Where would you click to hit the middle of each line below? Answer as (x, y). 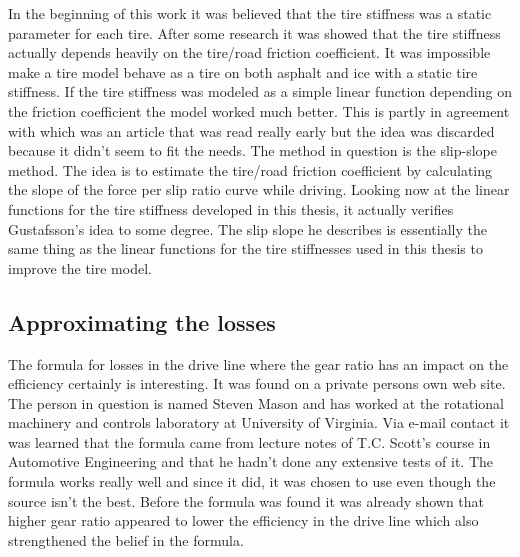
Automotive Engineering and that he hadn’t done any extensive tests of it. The (251, 461)
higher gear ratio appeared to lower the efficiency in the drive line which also (243, 520)
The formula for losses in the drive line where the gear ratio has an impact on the (258, 363)
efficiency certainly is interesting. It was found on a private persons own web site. (257, 383)
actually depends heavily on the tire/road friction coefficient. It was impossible (249, 52)
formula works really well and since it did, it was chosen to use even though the (252, 481)
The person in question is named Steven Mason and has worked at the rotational (256, 402)
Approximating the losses (142, 321)
